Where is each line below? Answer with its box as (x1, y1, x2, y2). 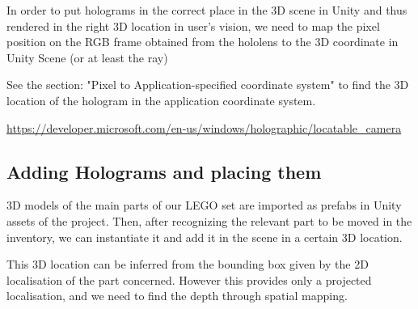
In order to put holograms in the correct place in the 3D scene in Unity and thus (6, 2, 407, 18)
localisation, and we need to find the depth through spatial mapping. (6, 287, 348, 304)
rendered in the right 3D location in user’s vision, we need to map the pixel (6, 17, 380, 34)
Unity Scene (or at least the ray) (6, 49, 168, 66)
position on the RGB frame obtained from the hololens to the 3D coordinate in (6, 33, 399, 50)
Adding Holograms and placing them (6, 159, 322, 184)
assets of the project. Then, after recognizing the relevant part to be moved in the (6, 212, 412, 229)
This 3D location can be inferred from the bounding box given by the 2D (6, 256, 369, 273)
